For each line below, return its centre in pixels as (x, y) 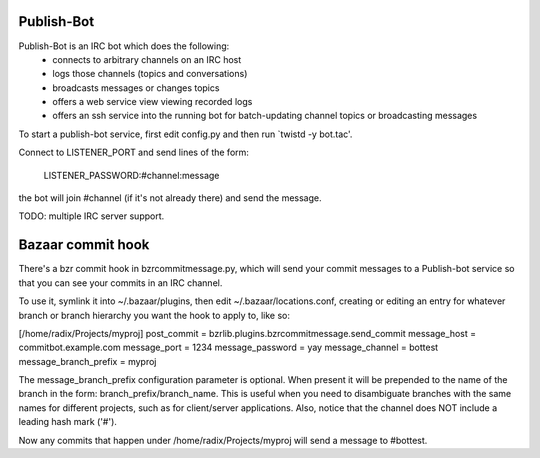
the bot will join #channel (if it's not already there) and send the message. (170, 198)
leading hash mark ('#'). (67, 422)
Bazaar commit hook (84, 245)
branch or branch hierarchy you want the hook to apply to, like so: (154, 315)
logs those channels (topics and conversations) (150, 74)
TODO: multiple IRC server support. (91, 216)
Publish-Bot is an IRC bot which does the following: (124, 46)
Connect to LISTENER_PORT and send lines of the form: (134, 152)
